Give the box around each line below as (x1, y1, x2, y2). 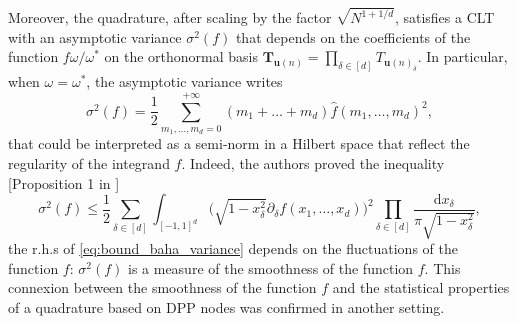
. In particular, (417, 46, 508, 67)
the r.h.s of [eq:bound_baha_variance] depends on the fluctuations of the (8, 238, 458, 259)
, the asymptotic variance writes (86, 71, 283, 92)
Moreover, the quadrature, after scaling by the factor (8, 7, 332, 28)
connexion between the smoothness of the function (8, 277, 317, 298)
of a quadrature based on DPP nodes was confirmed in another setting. (8, 297, 445, 317)
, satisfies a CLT (394, 7, 495, 28)
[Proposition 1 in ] (8, 172, 120, 193)
